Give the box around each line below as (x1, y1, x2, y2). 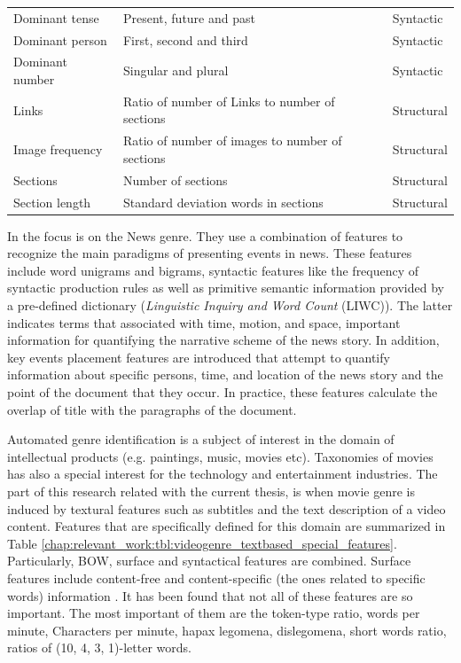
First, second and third (122, 30, 248, 49)
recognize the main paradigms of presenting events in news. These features (7, 244, 412, 262)
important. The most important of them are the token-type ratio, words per (7, 604, 420, 622)
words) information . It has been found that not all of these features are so (7, 586, 413, 604)
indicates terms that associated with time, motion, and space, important (7, 313, 401, 331)
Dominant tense (13, 8, 99, 27)
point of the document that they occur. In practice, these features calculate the (7, 383, 438, 402)
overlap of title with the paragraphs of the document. (7, 400, 297, 418)
